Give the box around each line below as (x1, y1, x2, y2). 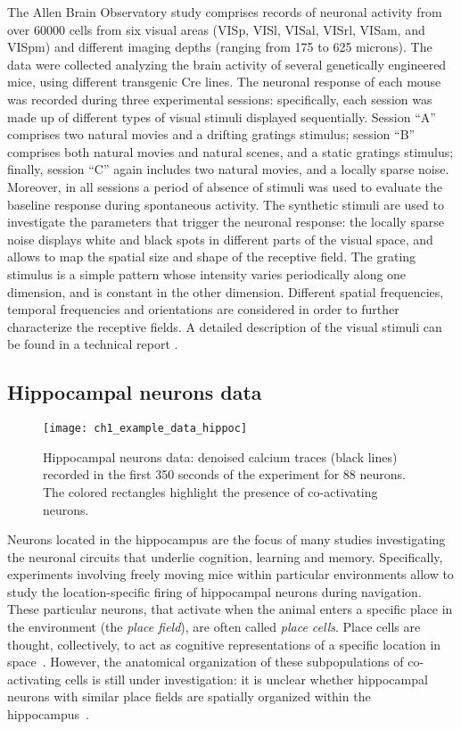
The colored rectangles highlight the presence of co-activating (43, 482, 378, 501)
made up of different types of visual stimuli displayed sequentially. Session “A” (7, 107, 436, 126)
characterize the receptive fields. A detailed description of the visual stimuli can (7, 317, 442, 336)
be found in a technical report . (7, 335, 178, 353)
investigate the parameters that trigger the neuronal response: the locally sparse (7, 212, 444, 231)
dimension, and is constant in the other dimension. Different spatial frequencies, (7, 282, 444, 301)
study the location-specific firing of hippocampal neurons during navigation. (7, 582, 422, 601)
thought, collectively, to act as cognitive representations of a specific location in (7, 634, 441, 653)
